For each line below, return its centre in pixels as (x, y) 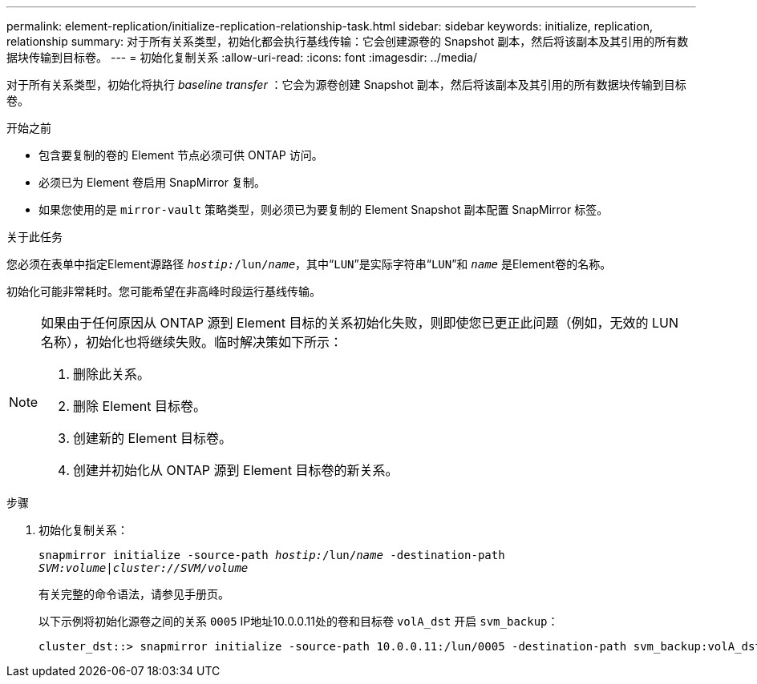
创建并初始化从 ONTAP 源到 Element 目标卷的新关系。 (236, 470)
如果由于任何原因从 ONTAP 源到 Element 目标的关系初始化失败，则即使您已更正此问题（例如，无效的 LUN (360, 323)
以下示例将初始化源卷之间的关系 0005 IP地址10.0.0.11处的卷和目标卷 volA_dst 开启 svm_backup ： (299, 621)
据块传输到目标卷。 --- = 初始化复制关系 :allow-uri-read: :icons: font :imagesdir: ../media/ (242, 57)
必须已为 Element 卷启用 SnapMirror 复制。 (152, 182)
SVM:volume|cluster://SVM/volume (144, 568)
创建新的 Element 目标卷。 (152, 438)
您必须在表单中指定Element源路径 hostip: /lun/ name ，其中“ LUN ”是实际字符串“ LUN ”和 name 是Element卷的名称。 (309, 264)
